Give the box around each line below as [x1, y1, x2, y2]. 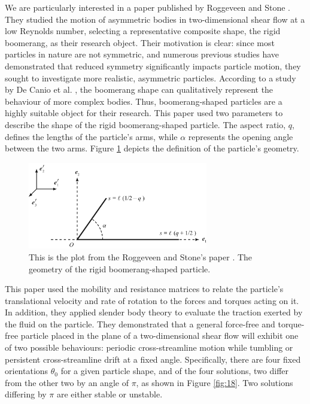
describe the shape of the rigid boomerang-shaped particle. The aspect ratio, [5, 118, 286, 130]
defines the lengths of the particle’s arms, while [5, 130, 178, 142]
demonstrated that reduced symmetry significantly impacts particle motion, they [5, 59, 301, 72]
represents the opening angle [188, 130, 293, 142]
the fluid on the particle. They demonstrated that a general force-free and [5, 317, 275, 330]
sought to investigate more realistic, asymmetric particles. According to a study [5, 71, 296, 84]
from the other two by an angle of [5, 376, 129, 388]
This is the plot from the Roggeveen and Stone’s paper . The [29, 250, 253, 263]
